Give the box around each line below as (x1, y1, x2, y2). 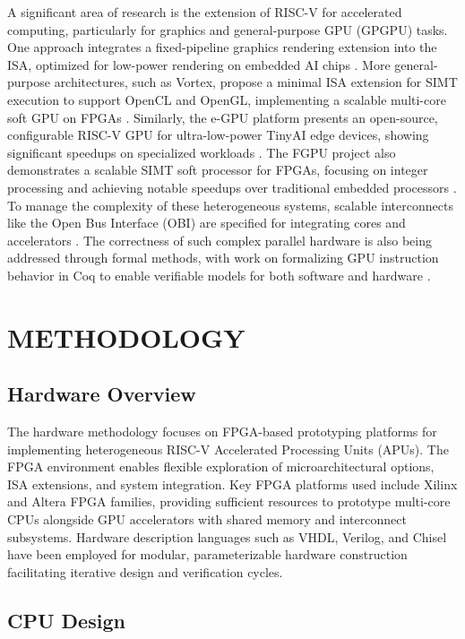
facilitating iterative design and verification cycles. (7, 562, 283, 581)
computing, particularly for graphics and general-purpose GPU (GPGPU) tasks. (7, 20, 448, 39)
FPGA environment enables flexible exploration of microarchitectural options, (7, 457, 435, 476)
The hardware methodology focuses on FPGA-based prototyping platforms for (7, 422, 437, 441)
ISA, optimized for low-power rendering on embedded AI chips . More (7, 55, 391, 73)
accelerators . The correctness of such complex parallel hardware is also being (7, 230, 432, 249)
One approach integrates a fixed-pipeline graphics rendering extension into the (7, 38, 437, 56)
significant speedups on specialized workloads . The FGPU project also (7, 142, 396, 161)
